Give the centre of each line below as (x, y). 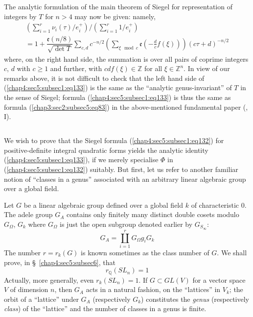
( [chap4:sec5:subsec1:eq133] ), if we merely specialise (81, 159)
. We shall (232, 252)
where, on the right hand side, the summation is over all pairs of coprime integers (126, 59)
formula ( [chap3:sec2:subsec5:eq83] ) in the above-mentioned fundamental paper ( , (126, 107)
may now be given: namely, (115, 16)
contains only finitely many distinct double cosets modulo (153, 214)
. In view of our (207, 68)
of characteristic (215, 205)
